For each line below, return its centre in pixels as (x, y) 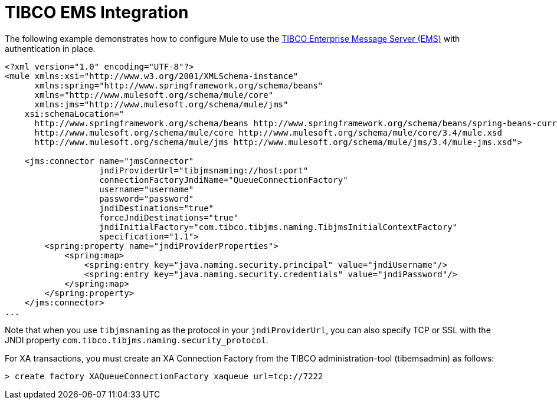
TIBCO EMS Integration (97, 12)
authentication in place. (50, 48)
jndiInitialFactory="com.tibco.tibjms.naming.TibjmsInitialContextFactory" (278, 227)
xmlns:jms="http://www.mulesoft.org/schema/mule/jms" (161, 104)
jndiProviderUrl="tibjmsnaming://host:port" (204, 170)
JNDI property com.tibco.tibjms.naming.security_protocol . (137, 340)
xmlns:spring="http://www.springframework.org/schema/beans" (179, 85)
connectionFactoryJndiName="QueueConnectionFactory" (224, 180)
